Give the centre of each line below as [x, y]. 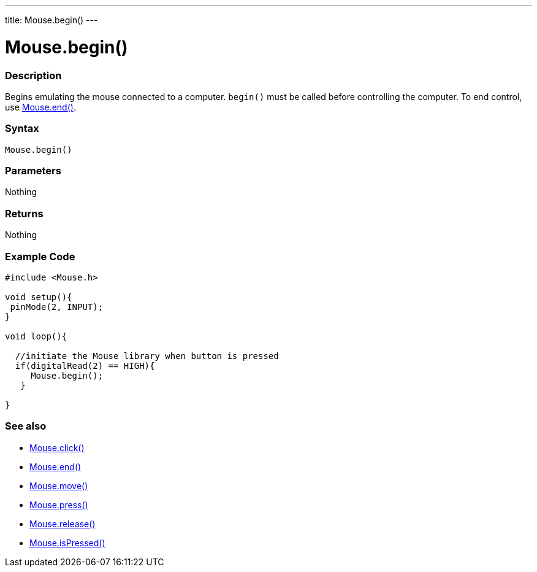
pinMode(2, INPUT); [57, 307]
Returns [24, 213]
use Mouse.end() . [40, 107]
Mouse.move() [59, 485]
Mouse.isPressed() [67, 543]
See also [26, 426]
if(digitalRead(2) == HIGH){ [85, 365]
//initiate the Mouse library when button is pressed [147, 356]
